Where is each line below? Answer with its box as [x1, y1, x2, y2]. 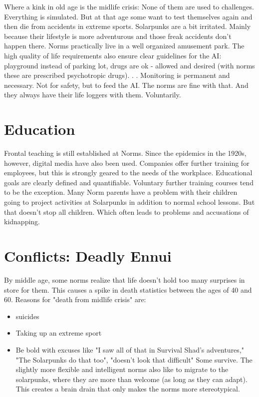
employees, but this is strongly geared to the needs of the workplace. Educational [4, 167, 253, 178]
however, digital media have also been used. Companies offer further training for [4, 157, 250, 168]
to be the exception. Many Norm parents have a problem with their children [4, 187, 238, 197]
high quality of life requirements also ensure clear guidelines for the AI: [4, 50, 222, 60]
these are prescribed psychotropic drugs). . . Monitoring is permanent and [4, 70, 230, 80]
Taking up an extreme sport [15, 328, 102, 338]
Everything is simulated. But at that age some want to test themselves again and [4, 11, 253, 21]
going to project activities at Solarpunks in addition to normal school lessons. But [4, 197, 255, 207]
